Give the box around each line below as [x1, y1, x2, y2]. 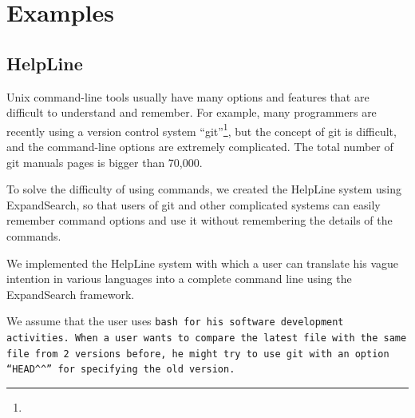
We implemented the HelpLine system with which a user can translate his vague [6, 254, 399, 271]
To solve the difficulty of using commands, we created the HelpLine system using [6, 181, 401, 197]
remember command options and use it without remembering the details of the [6, 212, 393, 229]
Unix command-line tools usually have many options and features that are [6, 88, 370, 105]
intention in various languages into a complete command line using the [6, 270, 352, 287]
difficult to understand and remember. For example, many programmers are [6, 104, 377, 121]
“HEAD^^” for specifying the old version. [6, 364, 235, 376]
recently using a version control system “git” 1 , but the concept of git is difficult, [6, 120, 397, 139]
